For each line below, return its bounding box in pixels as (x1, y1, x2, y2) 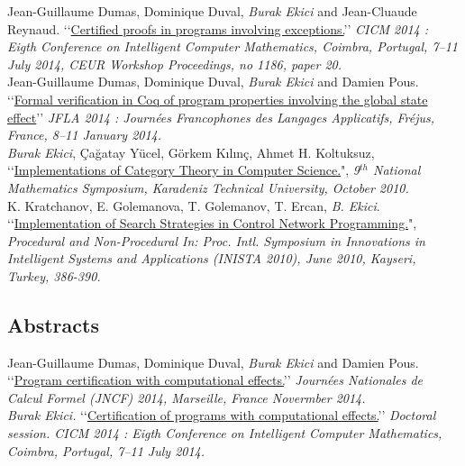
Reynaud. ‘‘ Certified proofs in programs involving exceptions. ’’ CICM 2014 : (7, 19, 428, 38)
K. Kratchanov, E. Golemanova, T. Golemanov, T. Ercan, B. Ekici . (7, 196, 380, 215)
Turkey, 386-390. (7, 266, 101, 285)
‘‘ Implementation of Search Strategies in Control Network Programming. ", (7, 214, 417, 233)
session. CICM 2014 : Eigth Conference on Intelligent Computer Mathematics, (7, 424, 442, 443)
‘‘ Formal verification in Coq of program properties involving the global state (7, 89, 428, 108)
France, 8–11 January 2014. (7, 125, 162, 144)
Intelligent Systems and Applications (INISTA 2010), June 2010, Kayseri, (7, 249, 416, 268)
